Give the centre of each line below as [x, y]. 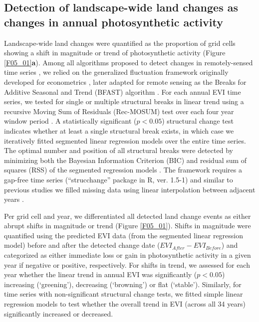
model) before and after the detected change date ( [82, 245]
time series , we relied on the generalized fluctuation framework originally [116, 72]
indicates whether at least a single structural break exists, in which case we [119, 130]
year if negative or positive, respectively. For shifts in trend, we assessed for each [127, 264]
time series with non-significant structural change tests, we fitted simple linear [124, 294]
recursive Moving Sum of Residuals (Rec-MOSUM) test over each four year [119, 111]
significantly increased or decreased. [59, 313]
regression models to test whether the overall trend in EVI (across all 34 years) [125, 304]
